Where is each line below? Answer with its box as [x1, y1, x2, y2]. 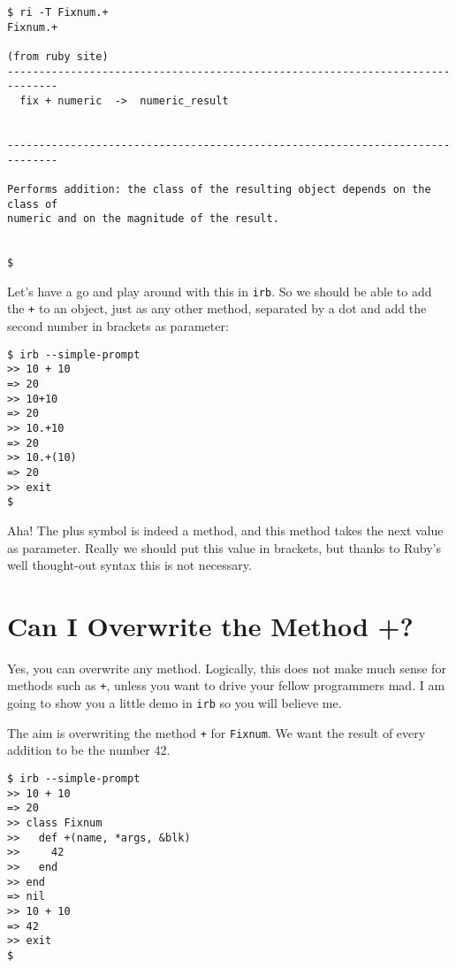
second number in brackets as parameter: [7, 317, 229, 335]
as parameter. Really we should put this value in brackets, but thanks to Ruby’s [7, 538, 441, 557]
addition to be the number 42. [7, 741, 171, 759]
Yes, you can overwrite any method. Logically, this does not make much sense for [7, 658, 446, 677]
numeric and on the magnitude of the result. [7, 212, 279, 226]
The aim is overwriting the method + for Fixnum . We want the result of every [7, 723, 426, 741]
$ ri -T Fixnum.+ [7, 6, 109, 19]
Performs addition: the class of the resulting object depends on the [7, 182, 431, 196]
